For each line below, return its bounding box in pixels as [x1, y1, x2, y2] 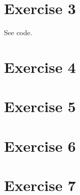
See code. [4, 27, 32, 38]
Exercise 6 [4, 135, 76, 156]
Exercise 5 [4, 96, 76, 117]
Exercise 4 [4, 56, 76, 77]
